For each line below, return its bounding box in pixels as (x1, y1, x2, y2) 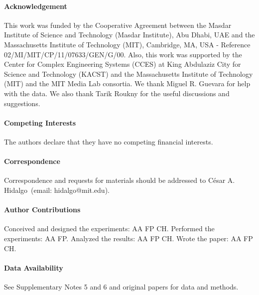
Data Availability (4, 262, 63, 273)
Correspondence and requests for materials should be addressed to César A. (4, 175, 235, 185)
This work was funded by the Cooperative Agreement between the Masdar (4, 19, 232, 30)
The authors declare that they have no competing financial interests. (4, 136, 213, 147)
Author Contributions (4, 204, 81, 215)
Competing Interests (4, 117, 76, 128)
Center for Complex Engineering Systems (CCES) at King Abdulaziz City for (4, 59, 241, 69)
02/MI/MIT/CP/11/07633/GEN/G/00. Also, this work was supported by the (4, 49, 242, 59)
